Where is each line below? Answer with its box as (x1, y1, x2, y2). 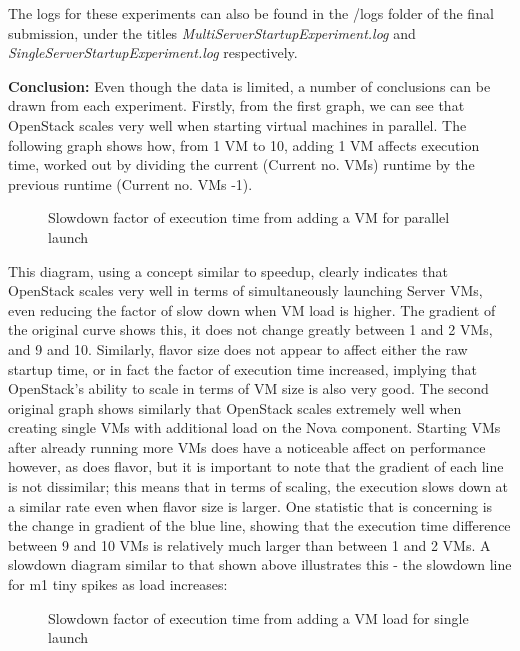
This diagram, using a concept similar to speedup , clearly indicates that (8, 260, 448, 281)
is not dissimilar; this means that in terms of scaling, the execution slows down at (8, 476, 509, 497)
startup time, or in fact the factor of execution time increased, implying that (8, 358, 477, 379)
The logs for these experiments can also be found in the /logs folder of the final (8, 3, 494, 23)
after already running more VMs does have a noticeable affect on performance (8, 436, 486, 457)
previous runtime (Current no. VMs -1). (8, 173, 253, 194)
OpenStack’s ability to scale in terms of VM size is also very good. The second (8, 378, 489, 399)
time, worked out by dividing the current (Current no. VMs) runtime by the (8, 154, 475, 175)
